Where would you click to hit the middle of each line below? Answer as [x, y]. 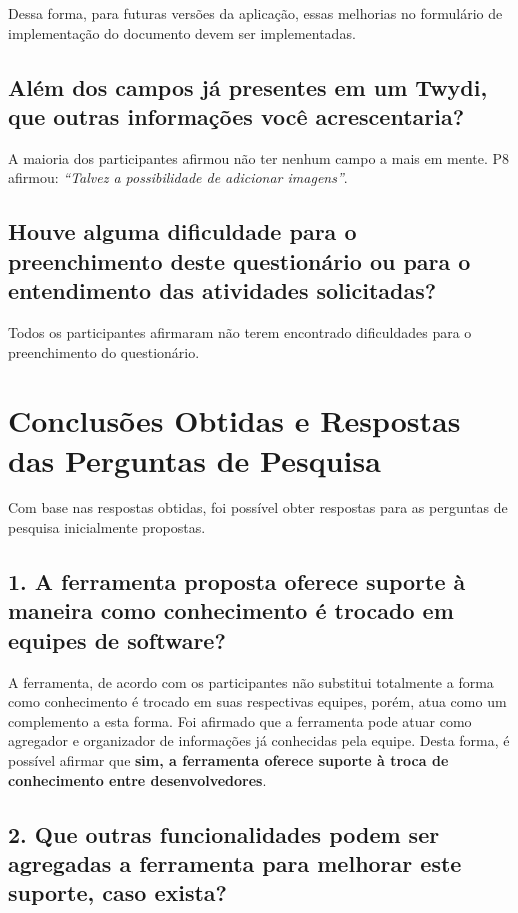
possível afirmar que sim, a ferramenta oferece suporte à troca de [228, 760]
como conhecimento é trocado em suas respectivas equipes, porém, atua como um [257, 701]
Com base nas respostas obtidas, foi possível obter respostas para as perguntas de [258, 507]
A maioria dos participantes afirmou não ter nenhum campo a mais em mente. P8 [259, 157]
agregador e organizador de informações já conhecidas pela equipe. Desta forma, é [259, 740]
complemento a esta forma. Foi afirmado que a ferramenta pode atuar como [240, 720]
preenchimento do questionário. [104, 351]
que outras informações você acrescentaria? [236, 115]
